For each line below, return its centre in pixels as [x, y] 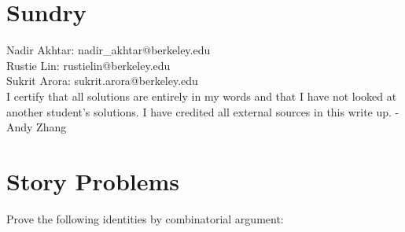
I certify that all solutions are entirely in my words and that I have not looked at [202, 96]
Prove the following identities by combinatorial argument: [145, 218]
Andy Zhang [37, 127]
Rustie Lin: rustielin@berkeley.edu [88, 65]
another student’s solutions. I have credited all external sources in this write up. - [203, 111]
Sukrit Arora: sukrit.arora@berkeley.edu [102, 81]
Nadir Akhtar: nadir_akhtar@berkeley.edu [109, 50]
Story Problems [93, 180]
